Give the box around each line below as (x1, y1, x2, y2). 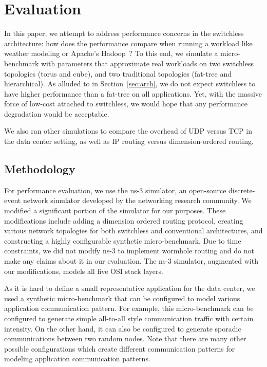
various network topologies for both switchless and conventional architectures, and (4, 225, 263, 236)
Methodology (4, 161, 75, 177)
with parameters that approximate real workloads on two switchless (41, 58, 254, 68)
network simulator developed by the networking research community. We (23, 195, 252, 206)
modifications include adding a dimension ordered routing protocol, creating (4, 215, 243, 226)
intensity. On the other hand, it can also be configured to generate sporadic (4, 323, 241, 334)
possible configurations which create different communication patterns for (4, 343, 235, 354)
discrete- (228, 185, 255, 195)
